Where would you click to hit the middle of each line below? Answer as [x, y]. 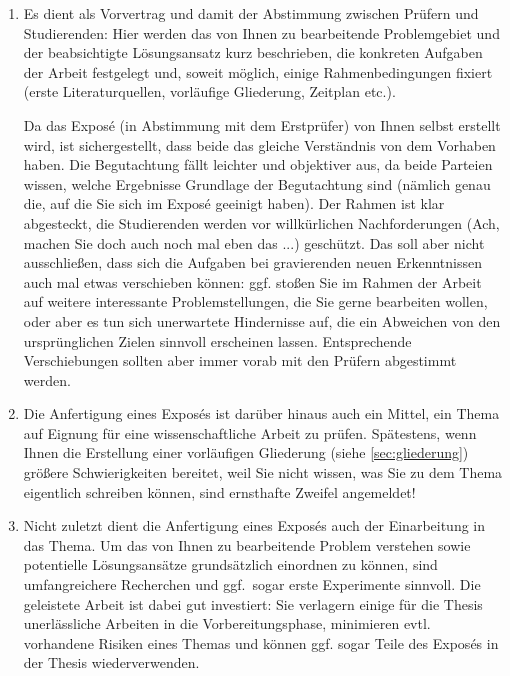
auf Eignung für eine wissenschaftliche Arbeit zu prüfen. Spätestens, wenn [250, 432]
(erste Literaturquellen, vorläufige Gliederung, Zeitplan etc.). [209, 91]
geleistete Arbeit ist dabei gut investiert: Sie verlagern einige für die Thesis [253, 603]
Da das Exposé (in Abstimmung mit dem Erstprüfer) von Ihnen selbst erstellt [262, 124]
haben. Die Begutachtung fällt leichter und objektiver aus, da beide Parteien [258, 164]
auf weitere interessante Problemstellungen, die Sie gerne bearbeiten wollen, [255, 301]
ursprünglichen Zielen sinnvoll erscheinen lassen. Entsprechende [217, 340]
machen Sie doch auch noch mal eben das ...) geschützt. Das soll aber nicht [254, 242]
